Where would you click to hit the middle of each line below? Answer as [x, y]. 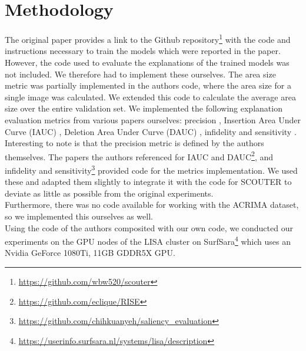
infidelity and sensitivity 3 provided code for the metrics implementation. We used [151, 169]
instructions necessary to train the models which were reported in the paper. [143, 51]
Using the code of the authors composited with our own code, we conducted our [149, 227]
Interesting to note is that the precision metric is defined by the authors [134, 143]
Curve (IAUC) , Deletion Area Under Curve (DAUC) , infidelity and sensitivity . [151, 131]
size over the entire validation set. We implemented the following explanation [144, 108]
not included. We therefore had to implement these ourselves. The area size [140, 74]
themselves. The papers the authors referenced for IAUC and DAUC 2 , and [139, 156]
